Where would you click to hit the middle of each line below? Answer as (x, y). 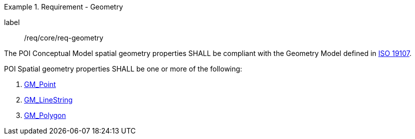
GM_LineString (48, 100)
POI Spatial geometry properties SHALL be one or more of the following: (123, 69)
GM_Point (40, 84)
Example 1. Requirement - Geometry (64, 7)
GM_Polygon (45, 115)
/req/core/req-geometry (64, 38)
